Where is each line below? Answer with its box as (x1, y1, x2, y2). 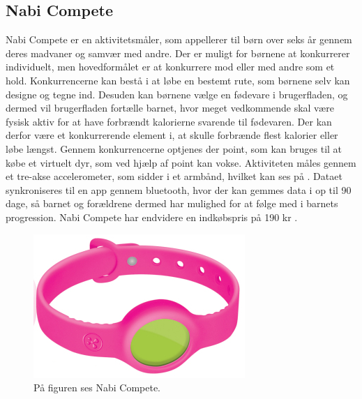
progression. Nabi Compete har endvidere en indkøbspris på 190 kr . (6, 209, 298, 224)
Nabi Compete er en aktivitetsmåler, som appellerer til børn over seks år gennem (6, 32, 352, 47)
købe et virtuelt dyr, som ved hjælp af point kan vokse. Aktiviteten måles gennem (6, 155, 356, 170)
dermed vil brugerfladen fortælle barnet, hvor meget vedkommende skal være (6, 100, 334, 115)
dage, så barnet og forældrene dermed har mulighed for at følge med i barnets (6, 196, 338, 211)
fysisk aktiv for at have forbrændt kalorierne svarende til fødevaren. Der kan (6, 114, 332, 128)
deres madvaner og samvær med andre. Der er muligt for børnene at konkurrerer (6, 45, 350, 60)
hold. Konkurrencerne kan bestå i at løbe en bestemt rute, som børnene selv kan (6, 73, 350, 87)
